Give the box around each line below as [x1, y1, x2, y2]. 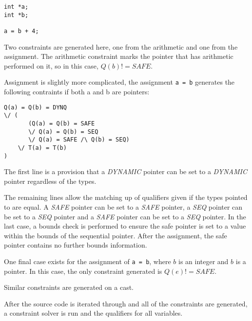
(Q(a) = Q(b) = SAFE [28, 120, 95, 127]
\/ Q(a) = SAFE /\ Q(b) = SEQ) [28, 136, 130, 143]
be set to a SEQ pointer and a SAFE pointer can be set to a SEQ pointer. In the [4, 211, 246, 221]
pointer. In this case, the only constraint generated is [4, 266, 162, 276]
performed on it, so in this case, [4, 60, 98, 71]
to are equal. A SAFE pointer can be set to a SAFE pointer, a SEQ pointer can [4, 202, 243, 212]
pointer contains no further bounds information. [4, 240, 147, 250]
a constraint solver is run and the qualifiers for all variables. [4, 308, 183, 318]
